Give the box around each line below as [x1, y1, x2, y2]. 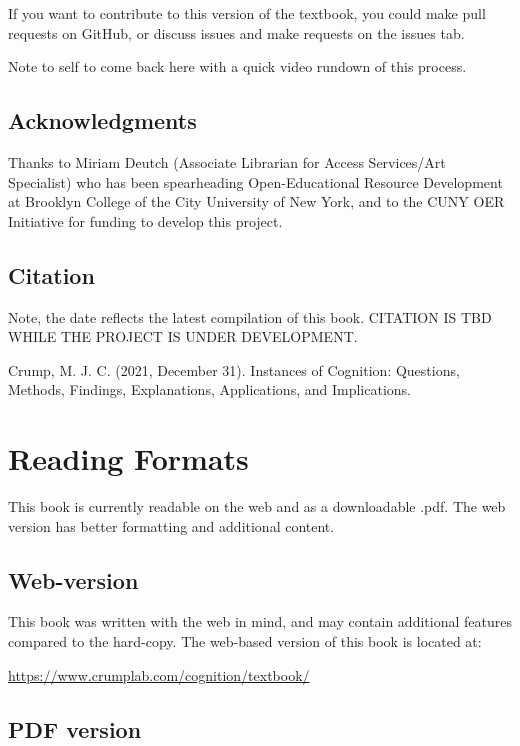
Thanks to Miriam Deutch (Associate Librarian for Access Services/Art [8, 151, 446, 172]
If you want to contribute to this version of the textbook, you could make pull [8, 3, 486, 23]
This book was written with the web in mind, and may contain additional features [8, 611, 512, 632]
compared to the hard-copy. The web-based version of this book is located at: [8, 631, 482, 652]
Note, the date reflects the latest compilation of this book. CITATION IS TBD [8, 306, 492, 327]
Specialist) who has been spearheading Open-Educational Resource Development [8, 171, 503, 192]
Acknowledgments [8, 105, 197, 136]
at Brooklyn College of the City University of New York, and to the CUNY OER [8, 191, 505, 212]
